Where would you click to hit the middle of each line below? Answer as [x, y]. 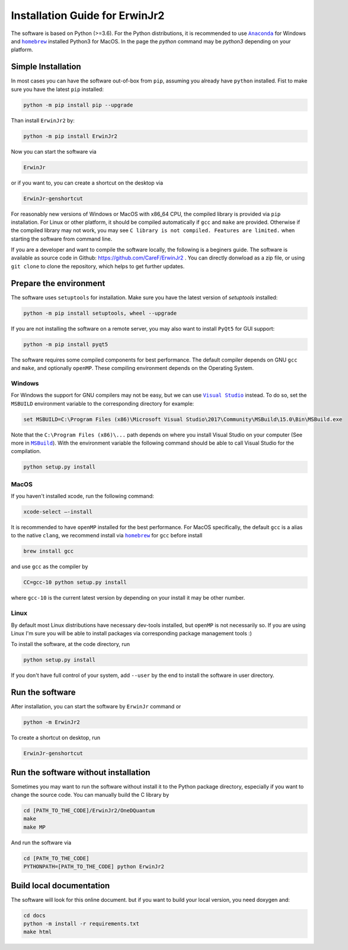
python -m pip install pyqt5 [66, 344]
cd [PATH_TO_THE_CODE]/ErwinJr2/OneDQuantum [89, 810]
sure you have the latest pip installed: [57, 89]
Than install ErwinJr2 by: [43, 120]
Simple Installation [46, 67]
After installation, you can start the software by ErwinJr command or [96, 707]
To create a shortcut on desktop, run [56, 738]
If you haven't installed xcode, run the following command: [82, 496]
